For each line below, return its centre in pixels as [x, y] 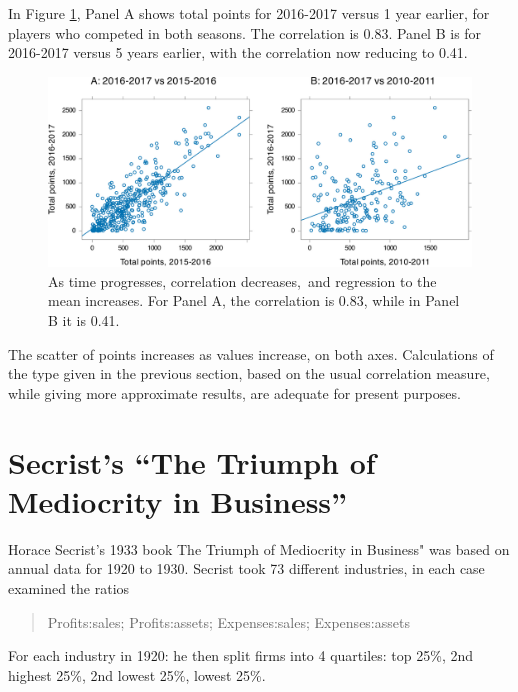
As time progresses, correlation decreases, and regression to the [242, 280]
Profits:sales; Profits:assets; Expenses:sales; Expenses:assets [228, 621]
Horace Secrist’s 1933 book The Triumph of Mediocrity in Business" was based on [259, 548]
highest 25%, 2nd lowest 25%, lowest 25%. [137, 674]
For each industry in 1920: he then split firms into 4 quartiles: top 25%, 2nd [241, 655]
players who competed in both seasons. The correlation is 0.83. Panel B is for [245, 32]
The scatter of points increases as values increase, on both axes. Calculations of [251, 353]
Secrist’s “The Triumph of [192, 461]
